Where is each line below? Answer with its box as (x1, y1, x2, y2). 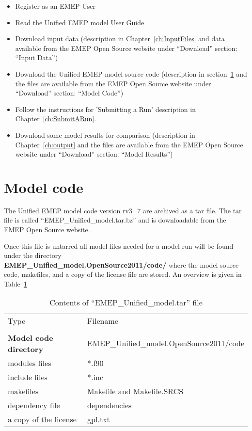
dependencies (87, 399, 132, 411)
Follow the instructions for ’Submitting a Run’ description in (15, 104, 196, 114)
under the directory (4, 250, 62, 260)
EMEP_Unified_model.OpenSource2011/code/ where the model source (4, 259, 239, 270)
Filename (87, 315, 118, 326)
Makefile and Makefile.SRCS (87, 385, 184, 397)
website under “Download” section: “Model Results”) (15, 149, 173, 159)
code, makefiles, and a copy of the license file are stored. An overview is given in (4, 269, 242, 279)
